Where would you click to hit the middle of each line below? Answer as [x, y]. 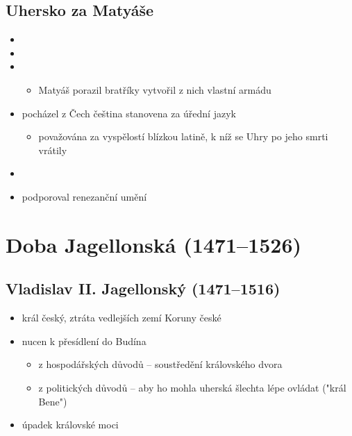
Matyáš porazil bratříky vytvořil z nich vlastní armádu [155, 89]
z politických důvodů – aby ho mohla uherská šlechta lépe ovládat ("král [192, 387]
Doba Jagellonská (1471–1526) [154, 244]
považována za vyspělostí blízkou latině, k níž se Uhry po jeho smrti [183, 136]
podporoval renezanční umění [84, 196]
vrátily [53, 150]
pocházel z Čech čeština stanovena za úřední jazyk [129, 113]
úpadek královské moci [70, 425]
